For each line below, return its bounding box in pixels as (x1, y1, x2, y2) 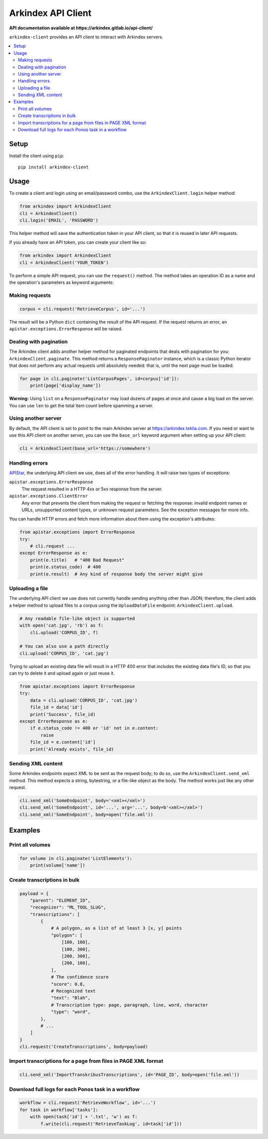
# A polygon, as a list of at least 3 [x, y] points (51, 925, 182, 931)
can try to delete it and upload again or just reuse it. (9, 670, 115, 677)
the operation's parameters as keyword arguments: (9, 279, 114, 286)
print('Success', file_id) (30, 711, 96, 717)
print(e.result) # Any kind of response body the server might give (30, 571, 203, 577)
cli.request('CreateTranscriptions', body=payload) (19, 1044, 148, 1050)
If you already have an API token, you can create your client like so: (9, 239, 147, 245)
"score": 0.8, (51, 981, 85, 987)
